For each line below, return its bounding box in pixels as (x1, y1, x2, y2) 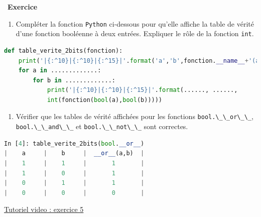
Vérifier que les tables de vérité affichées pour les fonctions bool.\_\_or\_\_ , (16, 111, 253, 122)
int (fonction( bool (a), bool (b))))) (47, 96, 163, 103)
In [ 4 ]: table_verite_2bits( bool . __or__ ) (4, 140, 145, 147)
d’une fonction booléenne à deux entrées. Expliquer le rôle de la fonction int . (16, 28, 254, 39)
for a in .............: (18, 67, 101, 74)
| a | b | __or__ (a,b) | (4, 150, 145, 157)
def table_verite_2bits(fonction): (4, 47, 123, 54)
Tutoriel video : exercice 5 (4, 204, 84, 214)
